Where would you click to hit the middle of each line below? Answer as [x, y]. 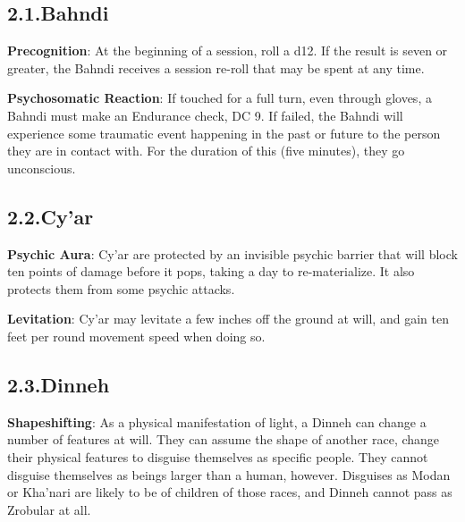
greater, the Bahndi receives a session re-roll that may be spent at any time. [216, 67]
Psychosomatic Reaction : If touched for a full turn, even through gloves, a [220, 98]
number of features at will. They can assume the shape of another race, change [224, 439]
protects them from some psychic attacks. [121, 288]
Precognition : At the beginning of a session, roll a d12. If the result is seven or [228, 51]
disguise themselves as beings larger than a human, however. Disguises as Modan [229, 474]
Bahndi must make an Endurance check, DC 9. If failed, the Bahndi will [205, 115]
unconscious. [42, 168]
